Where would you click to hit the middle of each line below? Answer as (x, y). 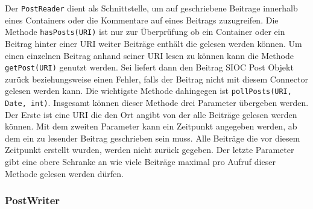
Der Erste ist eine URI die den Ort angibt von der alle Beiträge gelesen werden (151, 114)
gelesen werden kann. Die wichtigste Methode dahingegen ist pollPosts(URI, (148, 91)
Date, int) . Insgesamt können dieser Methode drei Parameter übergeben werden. (157, 102)
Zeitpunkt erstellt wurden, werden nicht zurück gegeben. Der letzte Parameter (150, 150)
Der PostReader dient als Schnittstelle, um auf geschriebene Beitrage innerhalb (151, 8)
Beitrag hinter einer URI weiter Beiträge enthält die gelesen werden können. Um (153, 43)
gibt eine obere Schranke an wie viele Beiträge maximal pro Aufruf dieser (140, 162)
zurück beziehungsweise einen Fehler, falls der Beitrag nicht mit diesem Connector (156, 79)
